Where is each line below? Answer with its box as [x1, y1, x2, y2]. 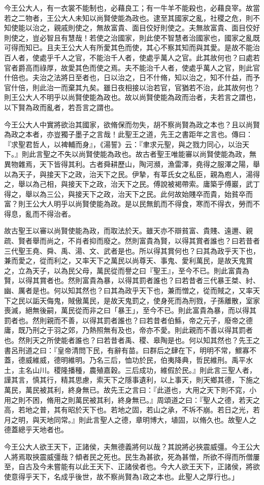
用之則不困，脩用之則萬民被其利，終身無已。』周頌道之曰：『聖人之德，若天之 [4, 394, 260, 405]
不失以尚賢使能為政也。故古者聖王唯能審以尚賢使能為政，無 [57, 149, 256, 159]
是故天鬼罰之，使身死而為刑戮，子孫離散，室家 [103, 295, 260, 305]
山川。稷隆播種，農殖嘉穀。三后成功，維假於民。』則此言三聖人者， [32, 364, 256, 375]
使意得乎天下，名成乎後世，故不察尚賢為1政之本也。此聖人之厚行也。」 [4, 471, 239, 481]
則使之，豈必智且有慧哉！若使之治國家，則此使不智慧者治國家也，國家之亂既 [4, 32, 260, 43]
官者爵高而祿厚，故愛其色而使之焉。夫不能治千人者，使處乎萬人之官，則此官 [4, 62, 260, 73]
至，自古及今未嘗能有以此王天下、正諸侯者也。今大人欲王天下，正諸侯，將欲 [4, 461, 260, 472]
